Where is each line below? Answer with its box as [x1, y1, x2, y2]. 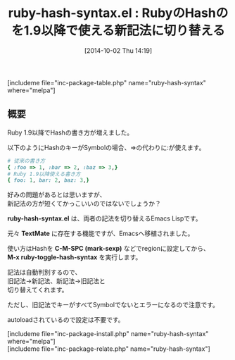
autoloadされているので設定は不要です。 [7, 316, 125, 324]
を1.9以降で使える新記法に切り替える [11, 23, 225, 39]
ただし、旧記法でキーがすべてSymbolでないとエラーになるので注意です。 [7, 301, 220, 309]
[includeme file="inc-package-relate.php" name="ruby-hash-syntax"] [7, 345, 211, 353]
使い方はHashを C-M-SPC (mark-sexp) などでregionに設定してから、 [7, 244, 210, 253]
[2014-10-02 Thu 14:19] [84, 46, 153, 55]
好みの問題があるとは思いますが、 [7, 190, 106, 199]
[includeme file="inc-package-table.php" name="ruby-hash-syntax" [7, 78, 206, 87]
